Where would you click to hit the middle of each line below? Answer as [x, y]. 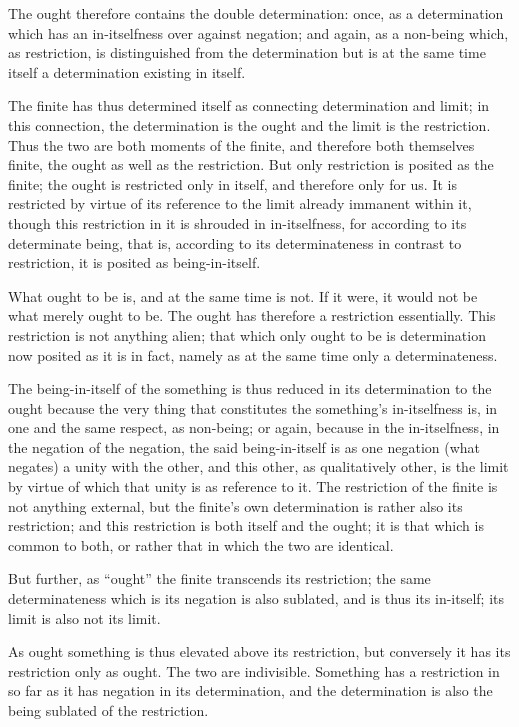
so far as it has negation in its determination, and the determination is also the [250, 690]
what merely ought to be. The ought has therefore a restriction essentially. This [252, 315]
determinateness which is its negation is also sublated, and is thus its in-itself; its [256, 598]
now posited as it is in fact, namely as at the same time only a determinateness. [253, 354]
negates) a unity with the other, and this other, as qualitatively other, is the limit [258, 466]
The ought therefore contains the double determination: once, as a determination [256, 13]
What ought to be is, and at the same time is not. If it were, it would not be [243, 295]
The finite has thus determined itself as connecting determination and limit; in [249, 105]
